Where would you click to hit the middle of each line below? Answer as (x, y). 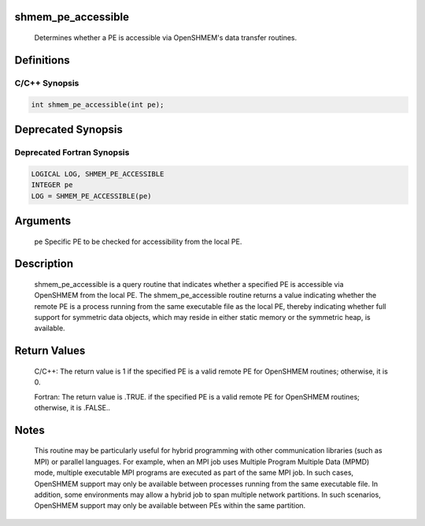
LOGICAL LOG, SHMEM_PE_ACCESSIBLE (98, 174)
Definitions (42, 60)
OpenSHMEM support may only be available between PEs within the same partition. (170, 506)
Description (44, 264)
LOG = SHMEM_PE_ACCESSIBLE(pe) (92, 196)
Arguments (43, 221)
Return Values (50, 351)
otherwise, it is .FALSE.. (72, 408)
